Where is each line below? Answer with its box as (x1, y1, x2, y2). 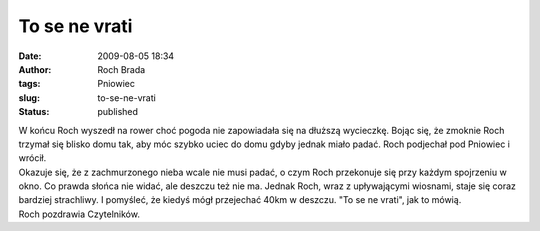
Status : (18, 106, 50, 118)
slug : (18, 91, 40, 104)
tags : (18, 78, 41, 90)
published (97, 106, 139, 118)
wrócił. (18, 152, 47, 164)
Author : (18, 63, 52, 75)
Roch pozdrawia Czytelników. (18, 208, 140, 220)
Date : (18, 50, 42, 62)
